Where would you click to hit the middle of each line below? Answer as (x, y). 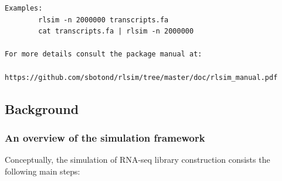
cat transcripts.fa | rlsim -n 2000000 (116, 31)
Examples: (24, 8)
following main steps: (43, 171)
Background (42, 108)
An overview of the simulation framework (105, 137)
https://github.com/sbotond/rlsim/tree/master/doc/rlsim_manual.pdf (141, 77)
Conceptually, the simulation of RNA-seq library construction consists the (137, 160)
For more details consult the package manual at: (103, 54)
